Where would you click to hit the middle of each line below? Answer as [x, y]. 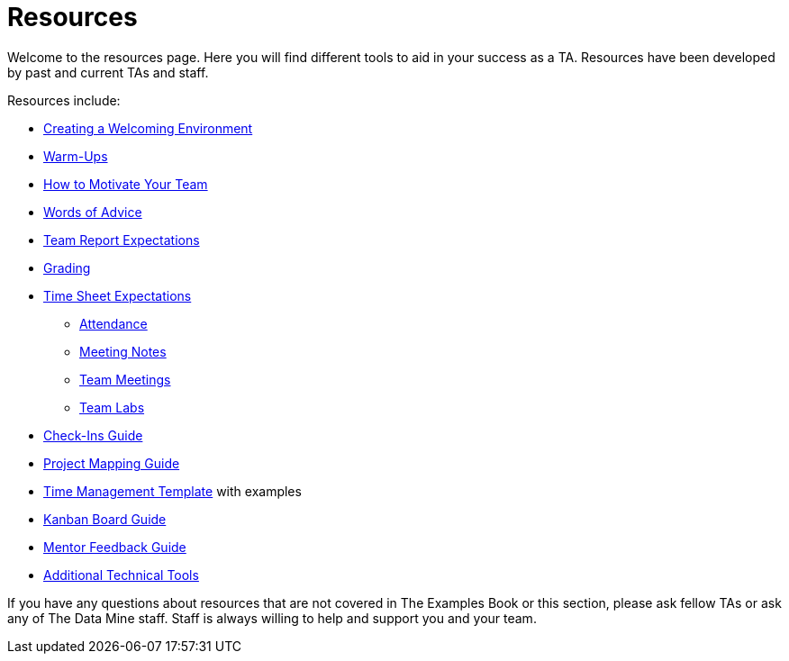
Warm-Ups [76, 156]
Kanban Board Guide [105, 519]
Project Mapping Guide [112, 463]
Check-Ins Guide [93, 435]
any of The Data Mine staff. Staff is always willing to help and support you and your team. [272, 618]
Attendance [113, 323]
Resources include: [64, 100]
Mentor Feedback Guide [115, 547]
